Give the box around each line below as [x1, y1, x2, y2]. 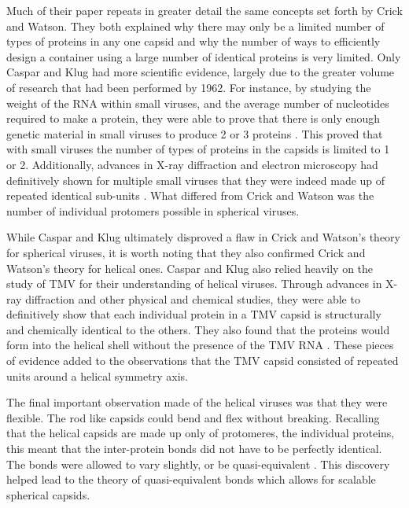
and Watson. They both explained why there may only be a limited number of [6, 17, 385, 34]
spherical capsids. [6, 486, 90, 502]
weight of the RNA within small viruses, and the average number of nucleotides [6, 94, 389, 111]
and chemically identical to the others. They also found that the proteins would [6, 321, 390, 337]
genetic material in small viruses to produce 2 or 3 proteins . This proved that [6, 125, 383, 142]
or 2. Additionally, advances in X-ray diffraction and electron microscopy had [6, 156, 378, 172]
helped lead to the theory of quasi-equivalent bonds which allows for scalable [6, 471, 376, 488]
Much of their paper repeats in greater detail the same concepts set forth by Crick [6, 2, 403, 18]
